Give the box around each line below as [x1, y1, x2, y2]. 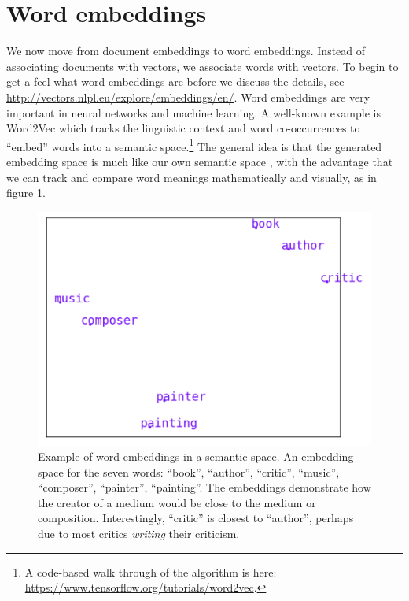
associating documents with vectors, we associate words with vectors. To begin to [6, 58, 399, 74]
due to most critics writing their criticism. [38, 525, 240, 542]
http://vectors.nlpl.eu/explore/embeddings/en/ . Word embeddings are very [6, 88, 370, 105]
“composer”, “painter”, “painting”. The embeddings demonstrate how [38, 479, 371, 495]
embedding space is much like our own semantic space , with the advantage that [6, 153, 393, 169]
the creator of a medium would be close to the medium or [38, 494, 316, 510]
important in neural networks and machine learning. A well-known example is [6, 104, 381, 121]
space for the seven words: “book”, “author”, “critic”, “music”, [38, 463, 340, 480]
